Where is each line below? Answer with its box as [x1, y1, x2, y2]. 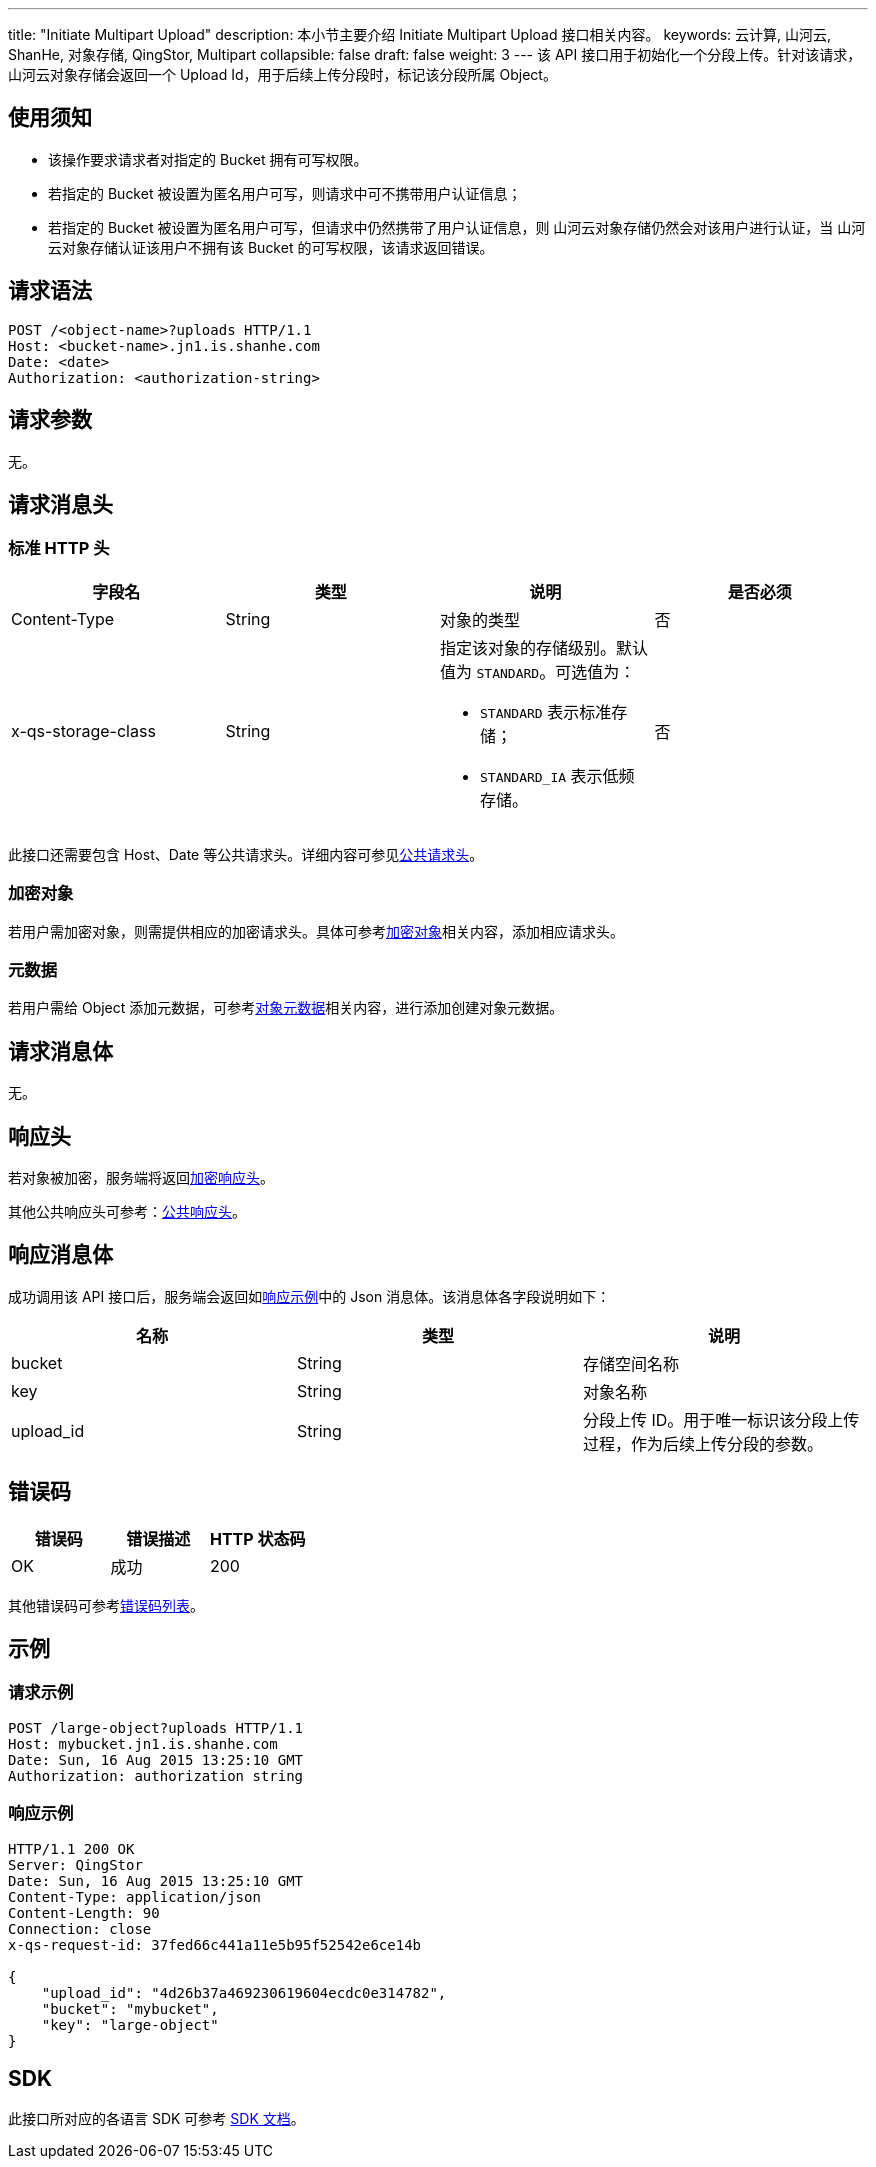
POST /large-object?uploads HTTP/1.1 [8, 1719, 304, 1736]
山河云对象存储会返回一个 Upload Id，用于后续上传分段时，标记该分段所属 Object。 [8, 66, 557, 83]
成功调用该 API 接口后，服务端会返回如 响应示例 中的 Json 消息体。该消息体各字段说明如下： [8, 1287, 611, 1305]
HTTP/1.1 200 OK [8, 1840, 135, 1857]
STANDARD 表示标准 [480, 701, 612, 722]
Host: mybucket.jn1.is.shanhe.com [8, 1735, 278, 1752]
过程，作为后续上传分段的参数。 [582, 1433, 823, 1454]
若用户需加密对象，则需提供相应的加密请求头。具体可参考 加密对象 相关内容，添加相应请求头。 [8, 922, 624, 940]
